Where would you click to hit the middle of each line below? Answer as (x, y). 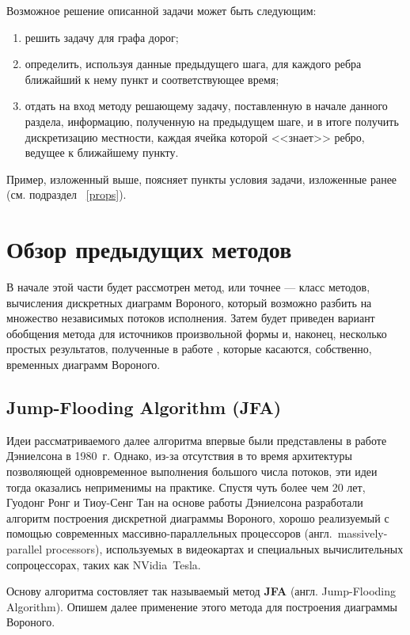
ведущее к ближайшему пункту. (102, 152)
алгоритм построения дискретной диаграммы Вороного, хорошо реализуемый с (198, 517)
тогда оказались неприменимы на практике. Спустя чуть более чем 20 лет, (186, 487)
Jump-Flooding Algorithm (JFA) (144, 407)
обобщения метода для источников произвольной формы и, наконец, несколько (197, 333)
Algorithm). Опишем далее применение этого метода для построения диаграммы (202, 606)
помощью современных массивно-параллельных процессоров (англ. (169, 533)
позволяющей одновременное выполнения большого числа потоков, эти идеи (192, 471)
